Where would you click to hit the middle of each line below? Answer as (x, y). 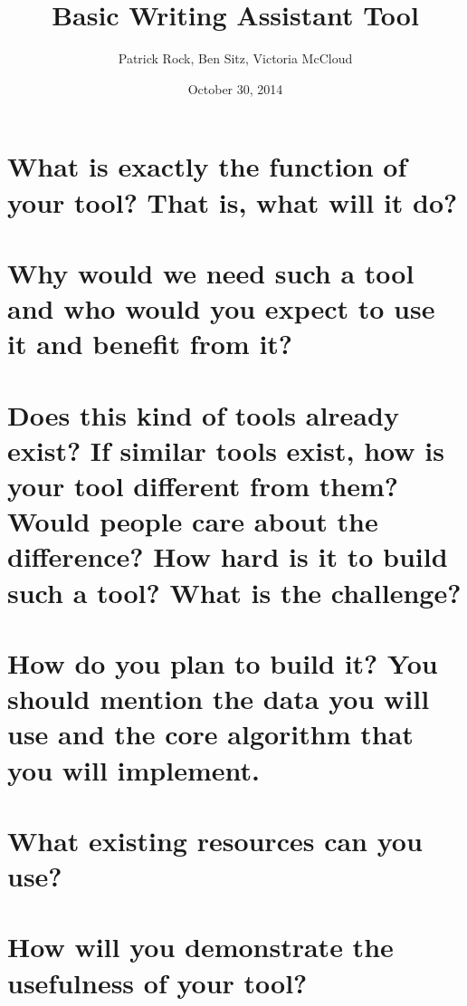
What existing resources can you (215, 840)
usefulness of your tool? (157, 982)
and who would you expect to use (221, 308)
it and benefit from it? (150, 344)
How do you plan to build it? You (223, 662)
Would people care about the (193, 521)
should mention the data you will (219, 699)
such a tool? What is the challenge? (234, 592)
